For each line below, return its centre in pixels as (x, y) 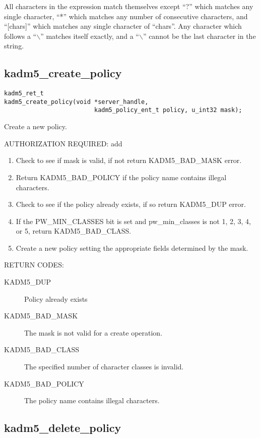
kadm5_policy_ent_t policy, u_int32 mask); (168, 110)
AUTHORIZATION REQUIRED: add (63, 143)
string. (14, 46)
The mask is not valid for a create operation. (93, 332)
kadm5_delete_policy (63, 428)
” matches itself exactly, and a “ (90, 36)
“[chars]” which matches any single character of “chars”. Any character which (123, 26)
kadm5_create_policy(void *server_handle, (76, 102)
